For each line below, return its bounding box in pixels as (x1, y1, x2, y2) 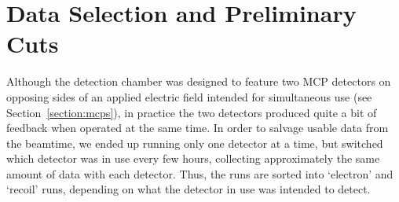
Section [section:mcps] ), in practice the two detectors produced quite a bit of (6, 104, 377, 120)
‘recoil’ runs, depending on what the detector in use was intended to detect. (6, 181, 371, 197)
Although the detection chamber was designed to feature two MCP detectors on (6, 73, 391, 90)
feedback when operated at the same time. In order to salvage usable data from (6, 119, 389, 136)
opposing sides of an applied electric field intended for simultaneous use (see (6, 88, 372, 105)
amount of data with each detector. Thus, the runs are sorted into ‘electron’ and (6, 165, 394, 182)
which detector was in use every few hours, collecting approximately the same (6, 150, 380, 167)
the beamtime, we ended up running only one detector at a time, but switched (6, 134, 383, 151)
